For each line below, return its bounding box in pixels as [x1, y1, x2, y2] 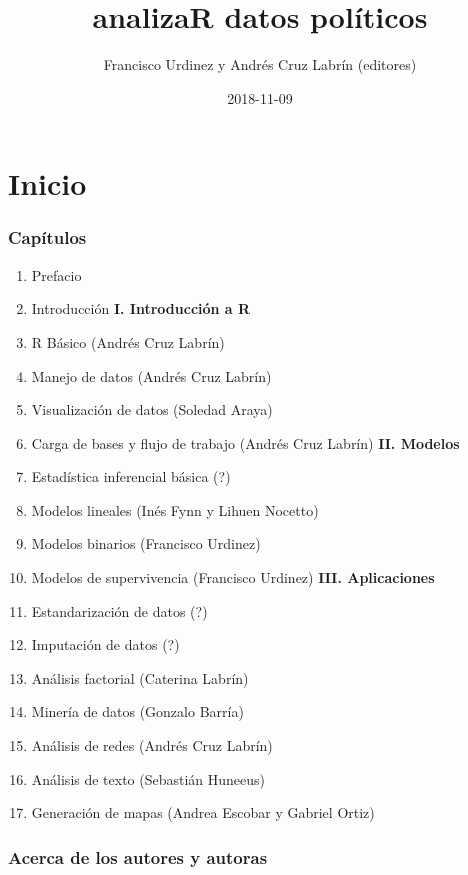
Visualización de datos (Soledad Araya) [31, 399, 273, 420]
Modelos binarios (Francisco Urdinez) [31, 533, 261, 554]
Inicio [8, 163, 87, 204]
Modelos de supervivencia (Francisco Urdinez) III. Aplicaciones [31, 567, 435, 588]
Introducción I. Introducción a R [31, 298, 251, 319]
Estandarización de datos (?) [31, 600, 208, 621]
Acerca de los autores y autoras [8, 844, 268, 869]
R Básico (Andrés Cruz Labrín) [31, 331, 225, 352]
